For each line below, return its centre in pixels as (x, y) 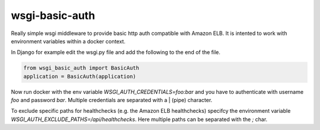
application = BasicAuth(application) (80, 76)
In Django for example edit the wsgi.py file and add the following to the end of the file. (116, 52)
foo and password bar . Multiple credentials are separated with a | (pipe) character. (112, 100)
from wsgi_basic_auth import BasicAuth (81, 68)
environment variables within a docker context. (68, 41)
